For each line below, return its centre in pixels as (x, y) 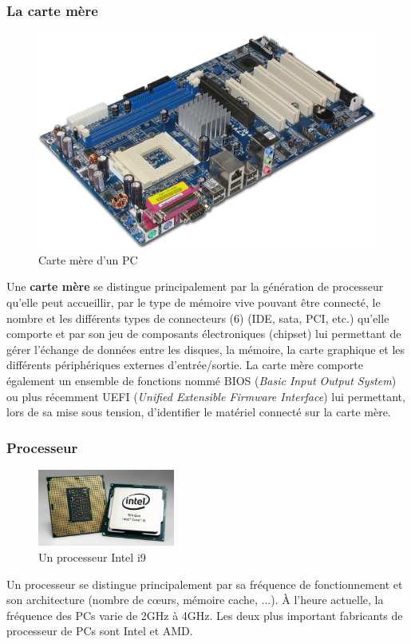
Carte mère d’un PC (88, 259)
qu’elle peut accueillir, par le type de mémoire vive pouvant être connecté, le (194, 302)
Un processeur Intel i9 (92, 557)
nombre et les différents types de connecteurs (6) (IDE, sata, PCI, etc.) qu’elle (198, 318)
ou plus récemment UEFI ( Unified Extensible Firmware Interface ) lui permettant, (206, 396)
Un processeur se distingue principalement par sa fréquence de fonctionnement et (205, 584)
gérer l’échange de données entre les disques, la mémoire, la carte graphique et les (206, 349)
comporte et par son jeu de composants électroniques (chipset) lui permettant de (204, 334)
